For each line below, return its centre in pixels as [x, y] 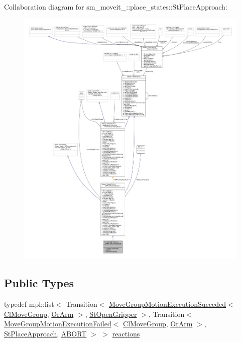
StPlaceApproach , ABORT [45, 333]
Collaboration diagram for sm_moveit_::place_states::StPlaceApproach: [116, 7]
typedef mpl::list [29, 304]
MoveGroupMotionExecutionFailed [58, 324]
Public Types [39, 283]
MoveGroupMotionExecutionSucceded [167, 304]
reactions [126, 333]
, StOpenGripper [111, 314]
